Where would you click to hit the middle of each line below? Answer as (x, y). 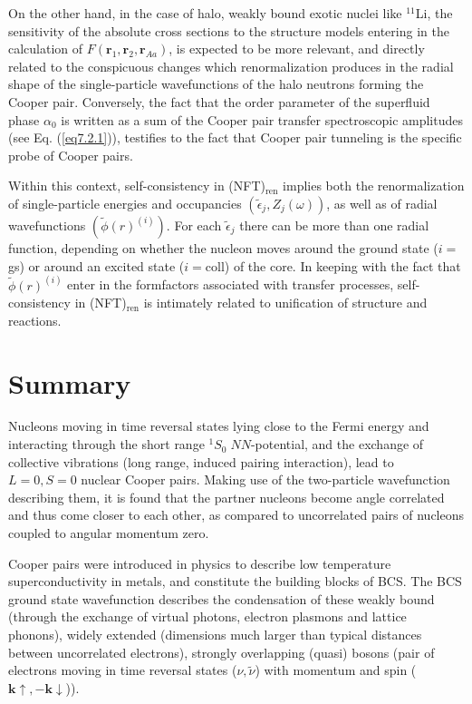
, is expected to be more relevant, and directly (297, 49)
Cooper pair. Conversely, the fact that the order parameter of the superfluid (219, 101)
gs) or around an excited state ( (96, 265)
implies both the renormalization (374, 186)
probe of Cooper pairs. (71, 155)
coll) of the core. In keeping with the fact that (333, 265)
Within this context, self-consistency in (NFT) (137, 186)
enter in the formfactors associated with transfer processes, (231, 284)
